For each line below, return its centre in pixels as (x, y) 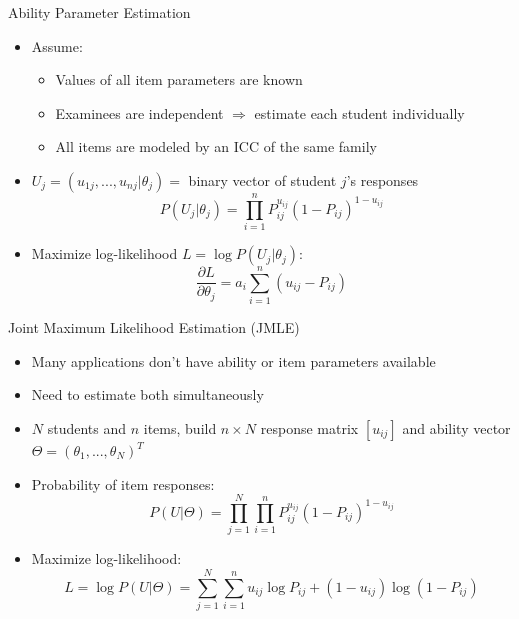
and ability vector (456, 428)
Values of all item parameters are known (179, 79)
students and (87, 428)
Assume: (57, 45)
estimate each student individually (359, 112)
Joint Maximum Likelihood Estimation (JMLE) (154, 327)
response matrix (309, 428)
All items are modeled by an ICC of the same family (216, 146)
